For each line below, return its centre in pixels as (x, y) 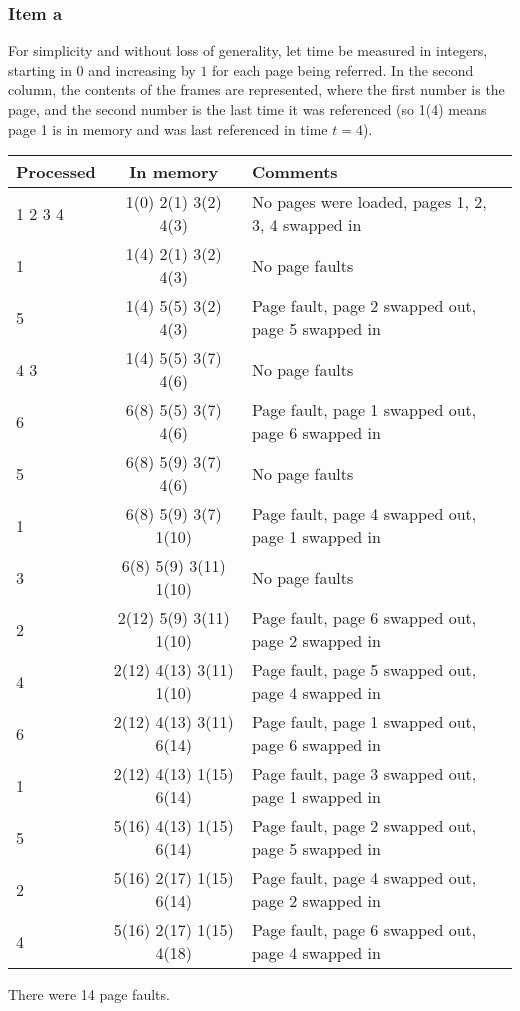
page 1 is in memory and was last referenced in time (168, 128)
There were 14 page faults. (89, 994)
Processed (56, 172)
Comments (294, 172)
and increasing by (142, 69)
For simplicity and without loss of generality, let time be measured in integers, (248, 50)
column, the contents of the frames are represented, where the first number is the (256, 89)
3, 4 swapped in (306, 225)
